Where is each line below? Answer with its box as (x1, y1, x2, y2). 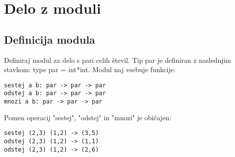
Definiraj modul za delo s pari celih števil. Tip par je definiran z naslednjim (4, 54, 232, 65)
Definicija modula (4, 31, 95, 47)
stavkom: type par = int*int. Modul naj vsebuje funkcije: (4, 64, 176, 75)
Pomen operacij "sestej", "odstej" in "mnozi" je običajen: (4, 112, 172, 122)
